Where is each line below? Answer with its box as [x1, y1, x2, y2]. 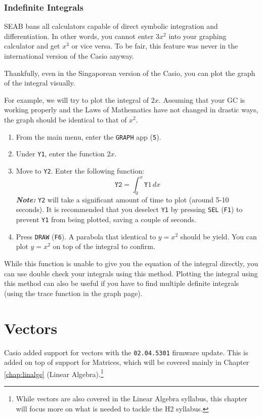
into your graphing [168, 30, 227, 41]
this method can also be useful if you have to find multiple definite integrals [4, 278, 239, 288]
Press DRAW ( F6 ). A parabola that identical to [16, 231, 156, 241]
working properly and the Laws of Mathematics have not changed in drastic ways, [4, 104, 258, 115]
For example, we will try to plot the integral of [4, 94, 149, 105]
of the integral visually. [4, 77, 75, 88]
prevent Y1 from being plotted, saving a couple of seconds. [16, 214, 196, 225]
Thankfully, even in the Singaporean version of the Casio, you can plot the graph [4, 67, 255, 78]
